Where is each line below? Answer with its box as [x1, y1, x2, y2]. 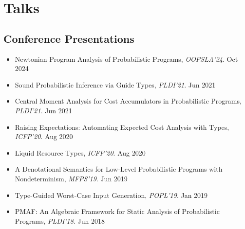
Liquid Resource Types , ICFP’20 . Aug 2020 [15, 147, 146, 158]
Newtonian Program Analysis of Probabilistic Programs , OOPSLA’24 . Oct [15, 53, 238, 64]
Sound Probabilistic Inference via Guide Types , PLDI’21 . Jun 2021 [15, 79, 216, 89]
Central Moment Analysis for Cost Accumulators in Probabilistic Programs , [15, 96, 242, 106]
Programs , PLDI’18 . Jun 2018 [15, 215, 105, 226]
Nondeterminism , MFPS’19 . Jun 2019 [15, 173, 128, 183]
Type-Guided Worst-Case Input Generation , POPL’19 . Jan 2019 [15, 190, 208, 200]
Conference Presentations [3, 31, 134, 46]
